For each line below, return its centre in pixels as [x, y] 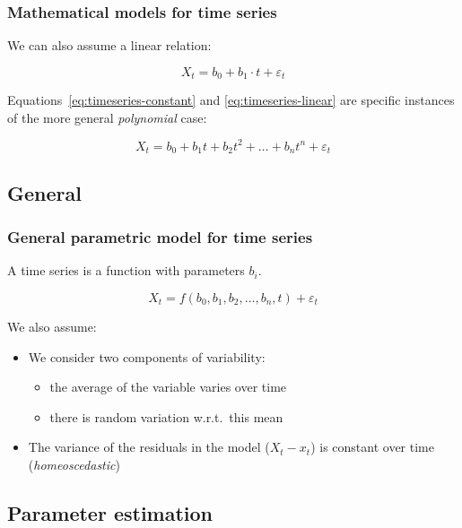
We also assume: [52, 326]
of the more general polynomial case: [107, 117]
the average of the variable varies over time [168, 387]
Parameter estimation [110, 512]
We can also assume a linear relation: [109, 45]
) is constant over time [372, 447]
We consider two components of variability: [147, 356]
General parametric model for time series [160, 237]
